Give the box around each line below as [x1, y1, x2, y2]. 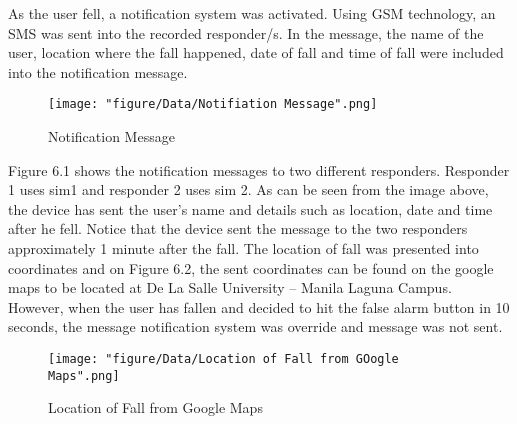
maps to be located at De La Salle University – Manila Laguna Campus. [8, 277, 452, 298]
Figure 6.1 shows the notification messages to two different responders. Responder [8, 159, 510, 180]
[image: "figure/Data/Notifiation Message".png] [48, 97, 378, 112]
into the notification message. [8, 61, 188, 82]
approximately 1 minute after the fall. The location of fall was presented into [8, 238, 479, 258]
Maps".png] [48, 368, 120, 383]
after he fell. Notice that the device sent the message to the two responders [8, 218, 468, 239]
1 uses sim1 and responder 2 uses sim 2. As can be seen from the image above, [8, 179, 489, 200]
